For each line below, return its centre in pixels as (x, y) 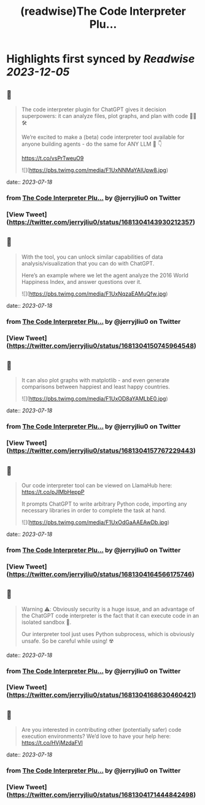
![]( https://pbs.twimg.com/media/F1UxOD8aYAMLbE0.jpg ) (95, 399)
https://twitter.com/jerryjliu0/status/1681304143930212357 (101, 222)
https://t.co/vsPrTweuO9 (52, 158)
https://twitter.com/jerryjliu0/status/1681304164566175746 (100, 574)
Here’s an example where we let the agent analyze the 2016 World (105, 275)
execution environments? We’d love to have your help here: (96, 736)
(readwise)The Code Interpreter (103, 11)
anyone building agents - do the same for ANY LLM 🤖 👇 (92, 144)
